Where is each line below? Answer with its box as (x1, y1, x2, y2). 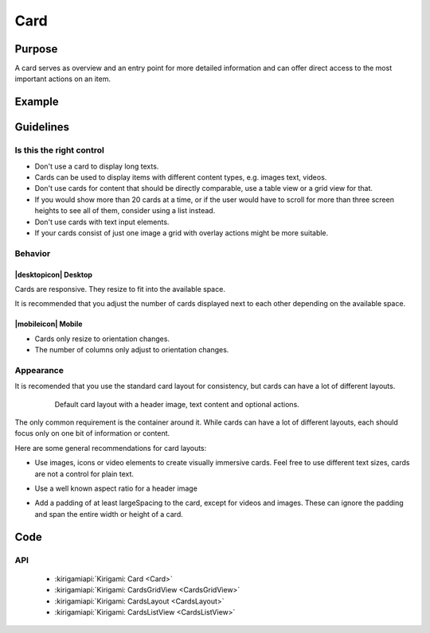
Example (14, 95, 59, 109)
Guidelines (14, 120, 69, 134)
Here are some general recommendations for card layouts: (14, 443, 207, 452)
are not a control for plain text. (34, 469, 135, 479)
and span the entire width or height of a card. (34, 509, 183, 518)
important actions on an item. (14, 74, 111, 83)
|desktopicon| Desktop (14, 270, 93, 279)
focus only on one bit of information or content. (14, 429, 170, 438)
